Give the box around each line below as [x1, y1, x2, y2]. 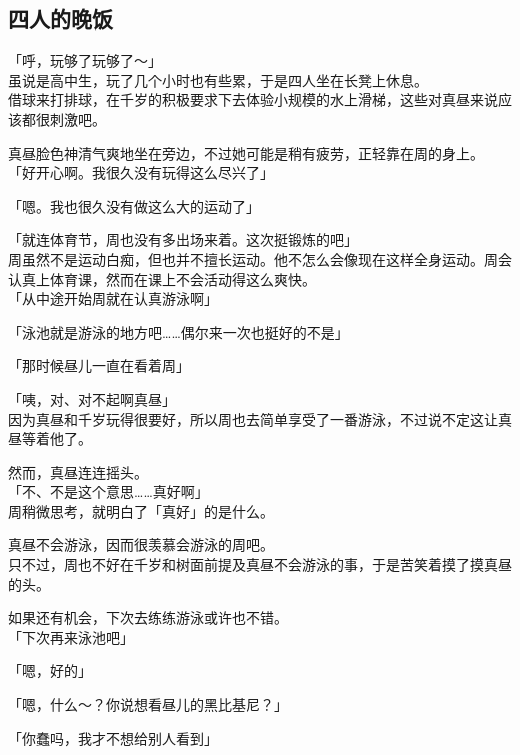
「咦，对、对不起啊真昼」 [8, 388, 176, 409]
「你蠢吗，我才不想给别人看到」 [8, 727, 218, 748]
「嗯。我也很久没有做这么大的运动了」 [8, 195, 260, 216]
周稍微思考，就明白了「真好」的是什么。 [8, 500, 274, 521]
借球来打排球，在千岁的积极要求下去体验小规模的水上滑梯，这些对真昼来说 [8, 89, 498, 110]
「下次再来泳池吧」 [8, 626, 134, 647]
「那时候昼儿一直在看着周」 [8, 355, 190, 376]
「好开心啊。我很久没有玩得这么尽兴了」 [8, 162, 274, 183]
